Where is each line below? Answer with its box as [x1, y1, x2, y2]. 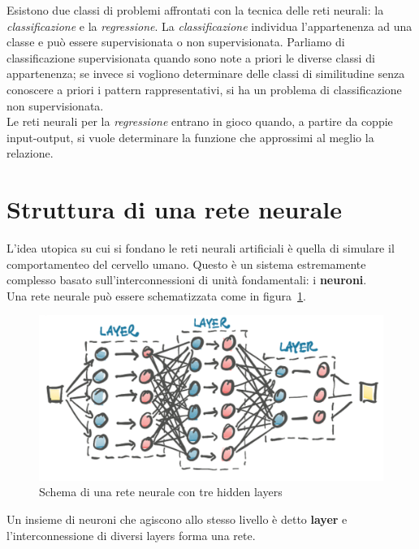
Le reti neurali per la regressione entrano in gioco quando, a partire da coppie [6, 113, 393, 130]
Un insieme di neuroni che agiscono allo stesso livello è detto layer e [6, 510, 348, 527]
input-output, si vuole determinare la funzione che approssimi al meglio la [6, 128, 374, 145]
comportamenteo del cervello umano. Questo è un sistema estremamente [6, 255, 366, 272]
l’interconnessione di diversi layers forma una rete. [6, 526, 256, 543]
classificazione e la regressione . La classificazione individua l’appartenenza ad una [6, 17, 413, 34]
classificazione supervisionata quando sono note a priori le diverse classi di [6, 49, 375, 66]
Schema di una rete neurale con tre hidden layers [39, 483, 283, 500]
